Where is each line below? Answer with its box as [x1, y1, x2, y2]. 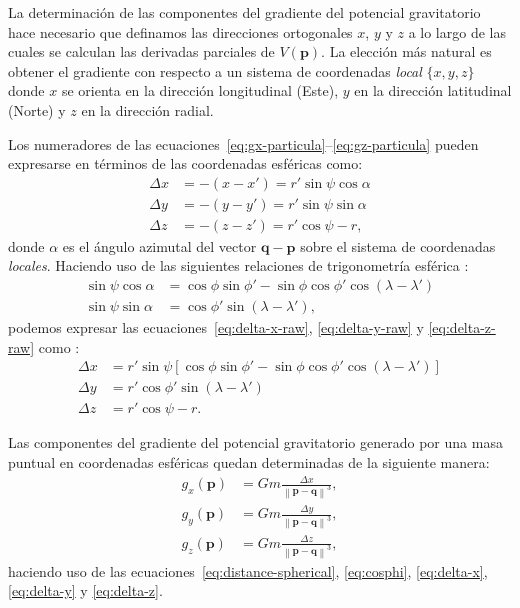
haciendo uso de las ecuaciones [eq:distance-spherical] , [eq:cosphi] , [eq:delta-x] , [8, 560, 488, 581]
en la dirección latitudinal [354, 80, 512, 101]
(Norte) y [8, 99, 66, 120]
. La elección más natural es [321, 41, 492, 62]
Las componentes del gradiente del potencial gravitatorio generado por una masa [8, 432, 503, 453]
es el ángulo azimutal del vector [62, 235, 257, 256]
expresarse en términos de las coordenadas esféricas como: [8, 153, 363, 174]
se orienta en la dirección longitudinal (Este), [61, 80, 339, 101]
